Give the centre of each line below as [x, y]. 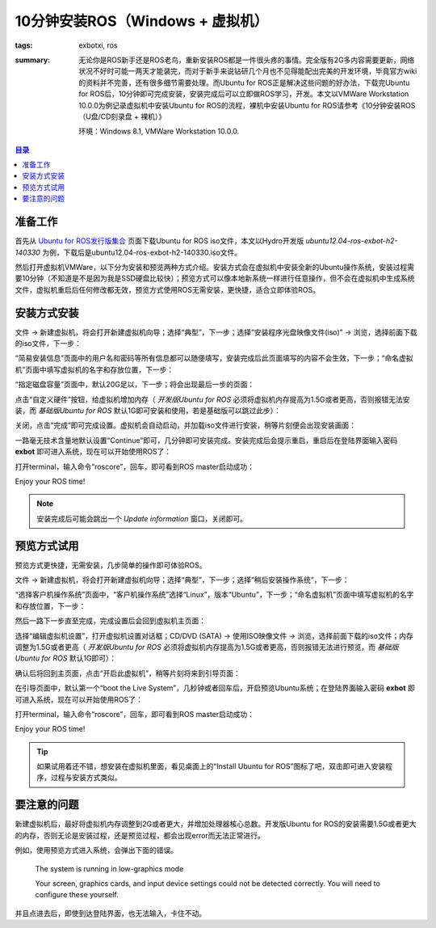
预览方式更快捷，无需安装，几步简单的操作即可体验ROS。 [111, 565]
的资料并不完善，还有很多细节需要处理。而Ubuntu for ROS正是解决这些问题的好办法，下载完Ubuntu [244, 82]
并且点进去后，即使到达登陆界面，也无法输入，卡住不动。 [110, 913]
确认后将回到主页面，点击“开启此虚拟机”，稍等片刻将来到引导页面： [128, 673]
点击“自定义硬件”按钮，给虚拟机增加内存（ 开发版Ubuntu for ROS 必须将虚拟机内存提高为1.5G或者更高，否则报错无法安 [212, 399]
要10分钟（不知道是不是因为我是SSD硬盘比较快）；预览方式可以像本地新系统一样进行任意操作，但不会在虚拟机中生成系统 [215, 278]
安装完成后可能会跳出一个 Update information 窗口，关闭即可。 [142, 518]
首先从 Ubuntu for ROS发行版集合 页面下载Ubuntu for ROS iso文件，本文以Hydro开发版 [159, 241]
